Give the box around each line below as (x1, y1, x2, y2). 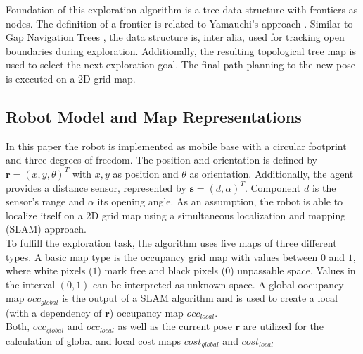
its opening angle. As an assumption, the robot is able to (97, 194, 343, 209)
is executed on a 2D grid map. (6, 71, 136, 85)
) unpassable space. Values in (230, 263, 356, 278)
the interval (6, 276, 56, 291)
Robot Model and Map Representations (6, 105, 302, 127)
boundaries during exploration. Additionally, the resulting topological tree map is (6, 43, 356, 58)
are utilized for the (243, 319, 324, 334)
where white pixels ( (6, 263, 93, 278)
